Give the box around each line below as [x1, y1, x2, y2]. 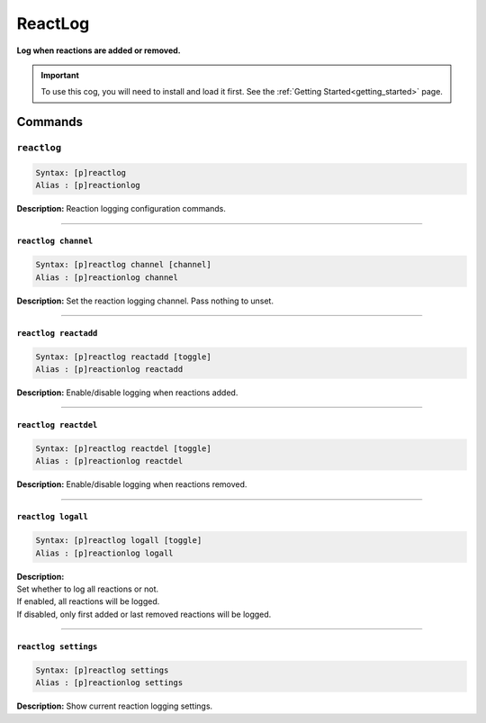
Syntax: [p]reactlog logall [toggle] [35, 536, 202, 546]
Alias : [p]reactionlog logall [35, 547, 175, 558]
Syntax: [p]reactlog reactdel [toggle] [35, 443, 211, 454]
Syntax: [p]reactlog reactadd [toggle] [35, 351, 211, 362]
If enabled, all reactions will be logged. [16, 596, 160, 607]
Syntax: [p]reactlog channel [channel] [35, 259, 211, 270]
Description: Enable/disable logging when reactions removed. [16, 479, 247, 490]
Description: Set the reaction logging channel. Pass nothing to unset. [16, 295, 274, 306]
